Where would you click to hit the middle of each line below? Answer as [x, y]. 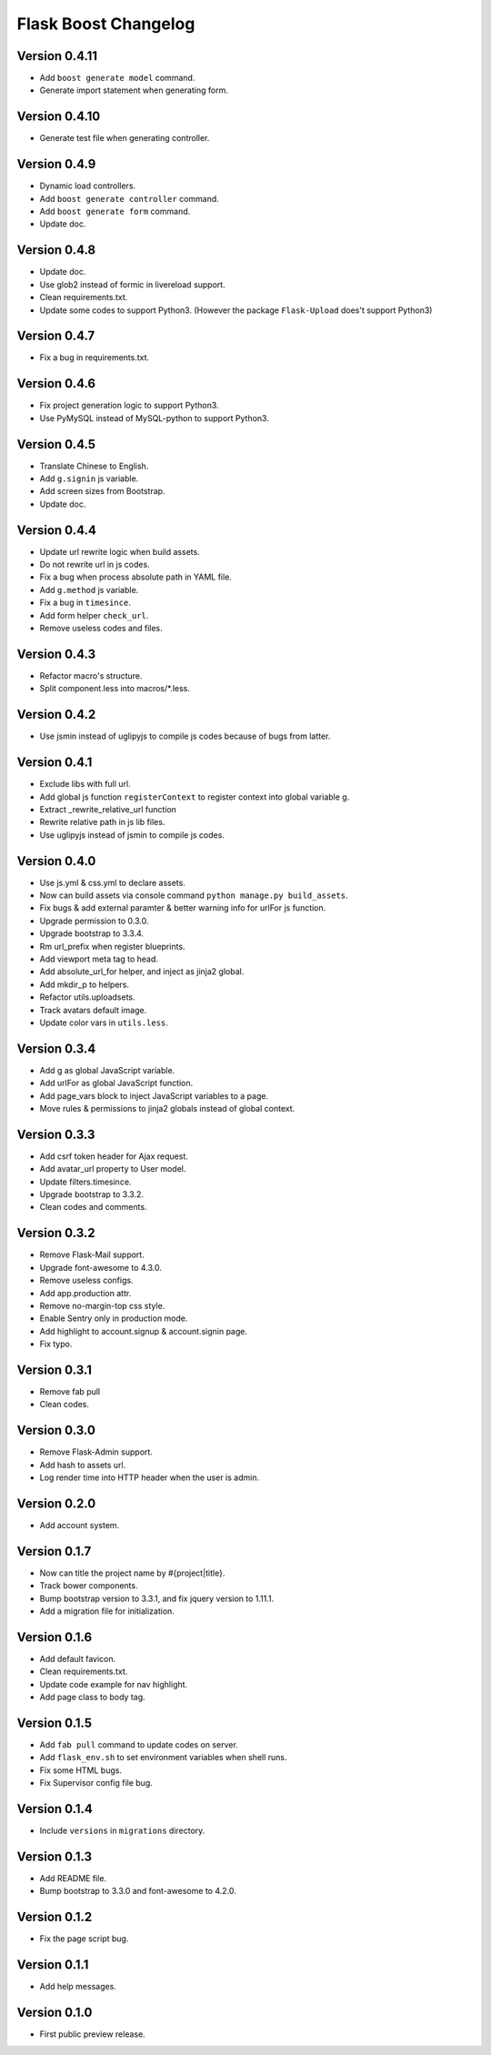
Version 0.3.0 [56, 1430]
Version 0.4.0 [56, 861]
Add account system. [80, 1525]
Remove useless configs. [86, 1280]
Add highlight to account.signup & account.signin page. [144, 1331]
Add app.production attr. [85, 1293]
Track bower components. [89, 1586]
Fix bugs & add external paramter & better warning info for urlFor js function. [183, 908]
